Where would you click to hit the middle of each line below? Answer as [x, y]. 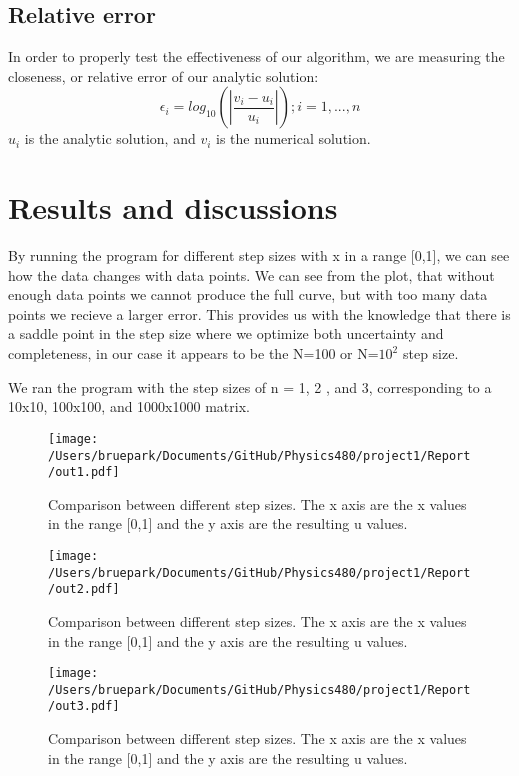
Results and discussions [173, 207]
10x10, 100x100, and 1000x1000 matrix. [129, 406]
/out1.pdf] [84, 472]
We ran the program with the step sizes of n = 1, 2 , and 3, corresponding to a [250, 386]
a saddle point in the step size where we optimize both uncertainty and [226, 333]
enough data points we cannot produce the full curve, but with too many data [248, 294]
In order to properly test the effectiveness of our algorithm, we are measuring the [256, 56]
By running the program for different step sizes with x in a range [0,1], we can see [259, 255]
